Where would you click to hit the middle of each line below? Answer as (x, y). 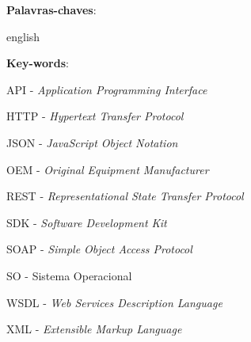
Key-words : (38, 63)
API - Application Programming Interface (107, 89)
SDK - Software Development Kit (87, 222)
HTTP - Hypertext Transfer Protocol (95, 116)
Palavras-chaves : (51, 9)
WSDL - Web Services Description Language (114, 302)
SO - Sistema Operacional (69, 275)
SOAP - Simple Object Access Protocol (99, 249)
